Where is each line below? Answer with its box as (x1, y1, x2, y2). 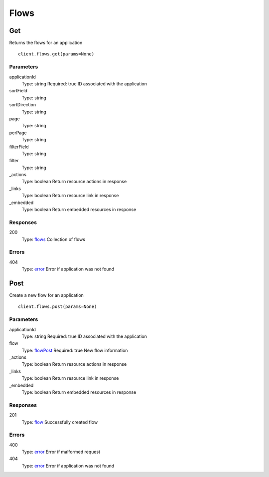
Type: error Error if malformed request (21, 449, 101, 455)
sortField (9, 88, 27, 94)
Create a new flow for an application (9, 292, 84, 298)
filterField (9, 144, 29, 150)
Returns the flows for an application (9, 40, 83, 46)
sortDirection (9, 102, 36, 108)
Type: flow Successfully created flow (21, 419, 98, 425)
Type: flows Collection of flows (21, 236, 86, 242)
